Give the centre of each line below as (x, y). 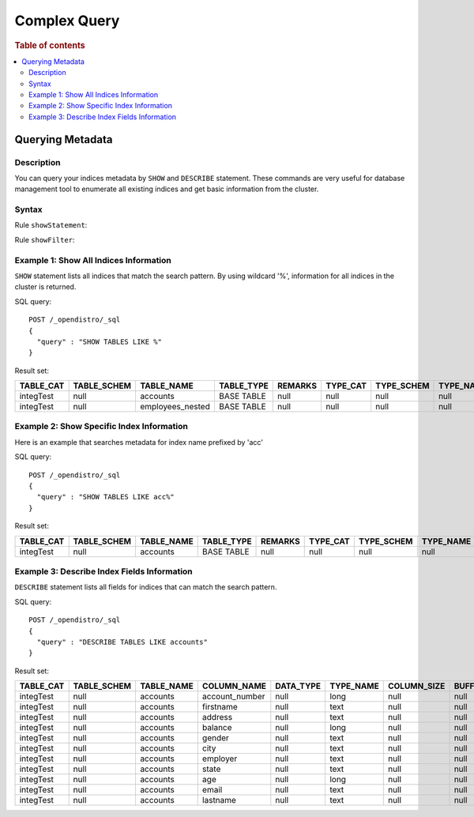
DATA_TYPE (298, 686)
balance (217, 728)
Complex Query (67, 21)
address (217, 717)
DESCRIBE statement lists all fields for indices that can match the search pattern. (146, 587)
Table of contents (50, 45)
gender (215, 738)
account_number (233, 697)
